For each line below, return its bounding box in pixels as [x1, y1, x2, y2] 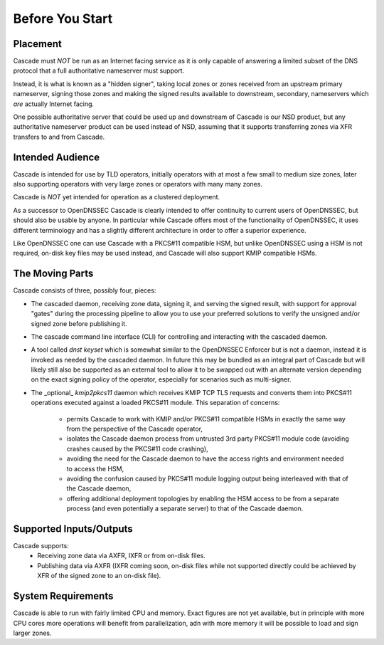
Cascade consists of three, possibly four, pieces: [13, 286, 156, 295]
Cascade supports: [13, 542, 69, 550]
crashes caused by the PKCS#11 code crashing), [66, 444, 209, 453]
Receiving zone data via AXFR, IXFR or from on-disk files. [37, 552, 206, 560]
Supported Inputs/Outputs [13, 523, 133, 535]
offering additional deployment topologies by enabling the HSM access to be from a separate [66, 494, 339, 503]
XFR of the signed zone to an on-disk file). [37, 572, 161, 580]
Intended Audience [13, 151, 100, 163]
